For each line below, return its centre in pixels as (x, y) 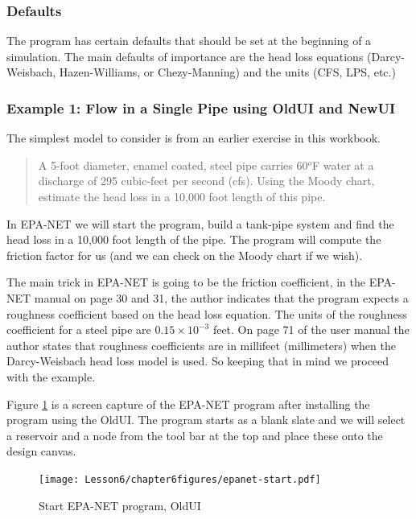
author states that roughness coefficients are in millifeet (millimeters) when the (201, 345)
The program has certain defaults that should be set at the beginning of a (189, 41)
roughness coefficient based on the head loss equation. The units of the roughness (207, 313)
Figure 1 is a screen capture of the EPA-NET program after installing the (188, 404)
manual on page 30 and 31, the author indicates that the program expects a (221, 297)
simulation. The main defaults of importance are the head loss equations (185, 56)
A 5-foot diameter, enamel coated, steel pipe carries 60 (173, 165)
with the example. (51, 376)
